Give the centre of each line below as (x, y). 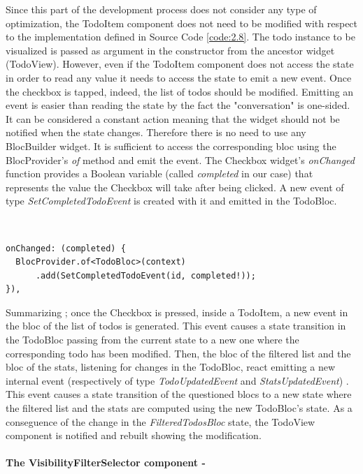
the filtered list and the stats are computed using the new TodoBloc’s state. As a (179, 408)
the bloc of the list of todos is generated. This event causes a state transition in (176, 326)
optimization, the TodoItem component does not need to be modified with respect (182, 23)
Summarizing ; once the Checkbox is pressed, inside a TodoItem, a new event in (177, 312)
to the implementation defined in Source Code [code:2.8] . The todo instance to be (180, 37)
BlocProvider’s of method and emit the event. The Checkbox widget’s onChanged (180, 160)
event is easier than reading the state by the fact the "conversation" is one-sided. (178, 105)
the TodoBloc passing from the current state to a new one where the (152, 340)
